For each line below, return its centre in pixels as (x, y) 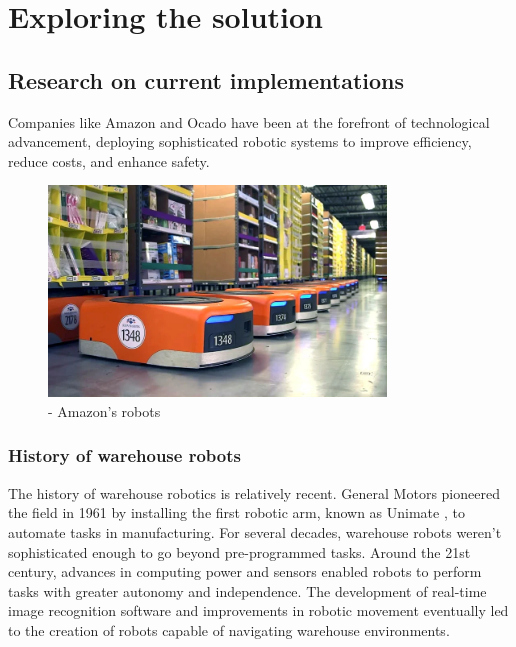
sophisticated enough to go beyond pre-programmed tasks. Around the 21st (239, 551)
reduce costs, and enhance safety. (109, 160)
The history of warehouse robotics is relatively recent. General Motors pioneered (254, 492)
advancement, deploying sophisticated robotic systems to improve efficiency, (240, 141)
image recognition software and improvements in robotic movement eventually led (258, 610)
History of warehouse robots (124, 455)
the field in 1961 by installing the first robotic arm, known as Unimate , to (236, 512)
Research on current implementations (206, 79)
